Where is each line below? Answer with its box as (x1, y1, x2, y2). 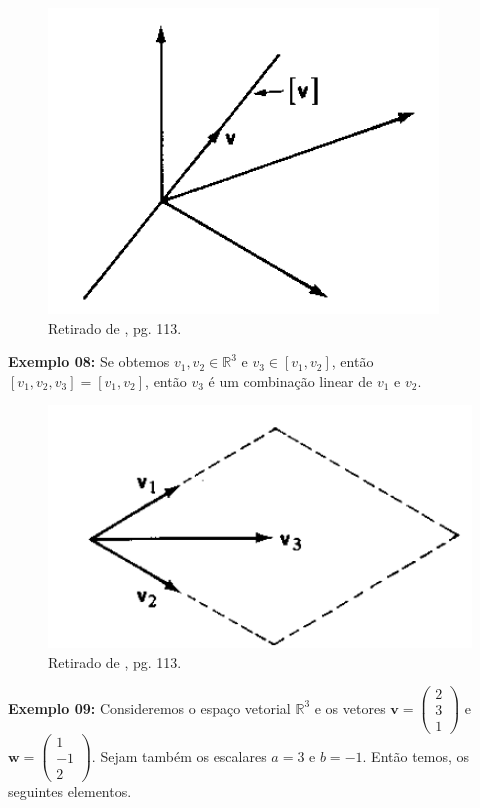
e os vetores (314, 697, 386, 718)
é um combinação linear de (208, 370, 373, 391)
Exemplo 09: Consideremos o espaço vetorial (8, 697, 291, 718)
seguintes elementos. (8, 781, 132, 802)
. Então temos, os (362, 745, 470, 766)
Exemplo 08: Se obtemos (8, 351, 170, 372)
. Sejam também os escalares (91, 745, 267, 766)
